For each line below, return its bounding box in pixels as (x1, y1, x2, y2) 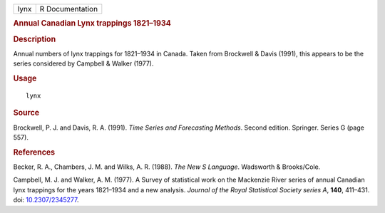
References (13, 147, 56, 157)
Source (13, 108, 40, 118)
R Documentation (39, 4, 98, 14)
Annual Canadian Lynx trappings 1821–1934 (13, 19, 171, 28)
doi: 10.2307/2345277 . (13, 196, 79, 204)
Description (13, 34, 56, 44)
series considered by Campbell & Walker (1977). (13, 59, 154, 68)
